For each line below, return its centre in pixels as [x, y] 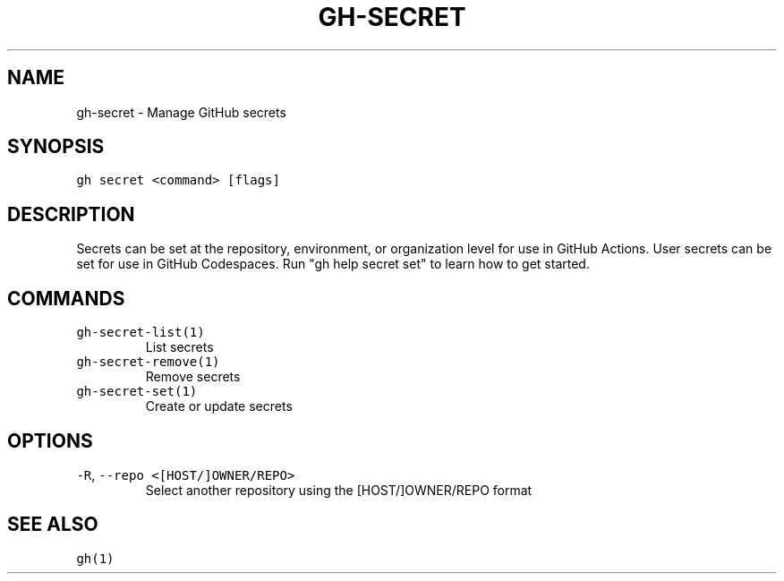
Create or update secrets [219, 406]
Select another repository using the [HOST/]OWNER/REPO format [339, 490]
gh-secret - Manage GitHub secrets [181, 112]
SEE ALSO [53, 525]
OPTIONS [50, 440]
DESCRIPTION [71, 214]
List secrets [179, 347]
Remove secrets [193, 377]
